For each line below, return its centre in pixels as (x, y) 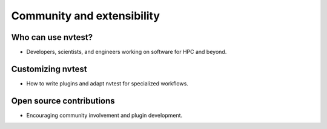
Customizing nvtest (49, 69)
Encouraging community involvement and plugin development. (104, 115)
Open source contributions (63, 101)
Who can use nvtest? (52, 37)
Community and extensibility (86, 16)
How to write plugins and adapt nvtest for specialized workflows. (107, 83)
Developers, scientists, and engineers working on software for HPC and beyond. (127, 52)
